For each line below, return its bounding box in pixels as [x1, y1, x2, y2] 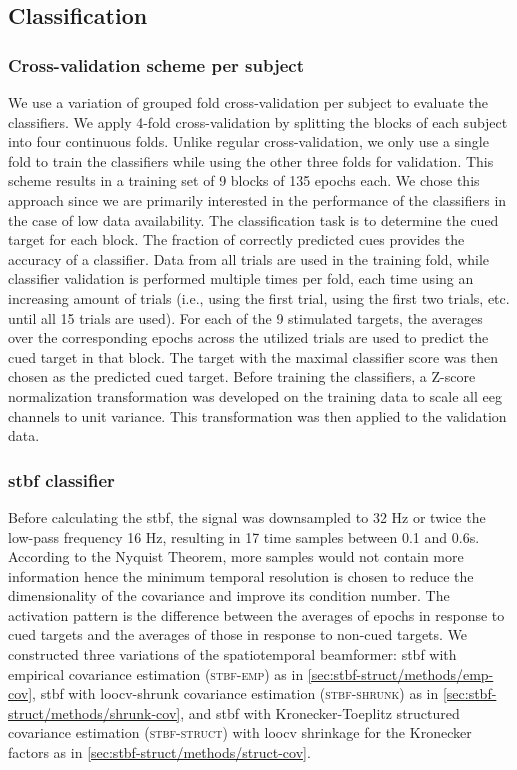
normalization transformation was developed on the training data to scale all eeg [8, 385, 502, 406]
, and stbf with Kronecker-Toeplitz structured [180, 702, 460, 723]
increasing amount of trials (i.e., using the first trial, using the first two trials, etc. [8, 287, 510, 308]
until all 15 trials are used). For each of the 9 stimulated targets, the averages [8, 307, 483, 328]
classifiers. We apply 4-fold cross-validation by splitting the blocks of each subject [8, 111, 508, 132]
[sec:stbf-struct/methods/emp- [307, 663, 494, 684]
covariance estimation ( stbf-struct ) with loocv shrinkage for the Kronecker [8, 722, 472, 743]
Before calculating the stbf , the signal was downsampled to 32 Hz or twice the [8, 506, 486, 527]
